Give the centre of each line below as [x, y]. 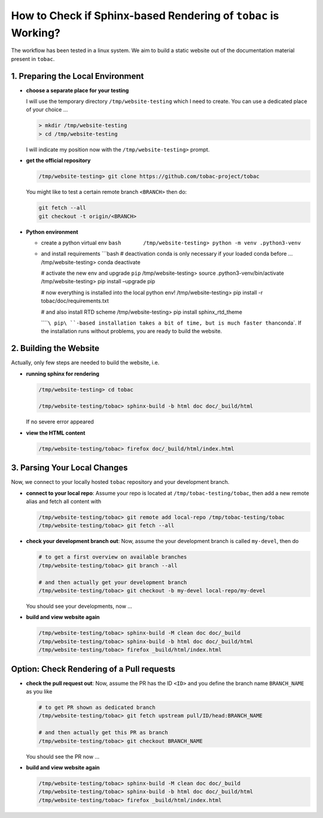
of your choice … [47, 110]
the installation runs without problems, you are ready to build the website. [132, 331]
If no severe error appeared [60, 422]
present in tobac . [33, 59]
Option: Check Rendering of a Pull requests [93, 669]
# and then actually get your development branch [113, 582]
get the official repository [58, 160]
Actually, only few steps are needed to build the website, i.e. [85, 363]
